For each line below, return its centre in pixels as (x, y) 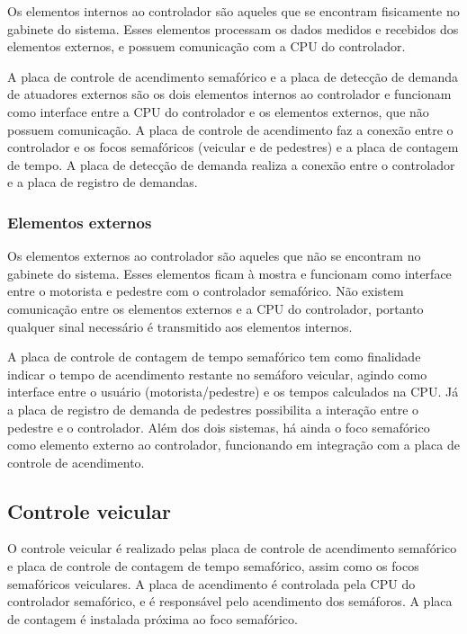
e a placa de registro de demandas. (103, 182)
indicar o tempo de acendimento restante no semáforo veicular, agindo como (217, 374)
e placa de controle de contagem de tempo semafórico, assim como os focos (213, 566)
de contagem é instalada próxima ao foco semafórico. (153, 618)
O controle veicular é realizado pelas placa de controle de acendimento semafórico (232, 548)
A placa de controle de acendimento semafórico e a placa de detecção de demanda (233, 76)
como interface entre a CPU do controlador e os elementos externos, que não (218, 111)
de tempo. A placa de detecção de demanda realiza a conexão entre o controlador (231, 164)
